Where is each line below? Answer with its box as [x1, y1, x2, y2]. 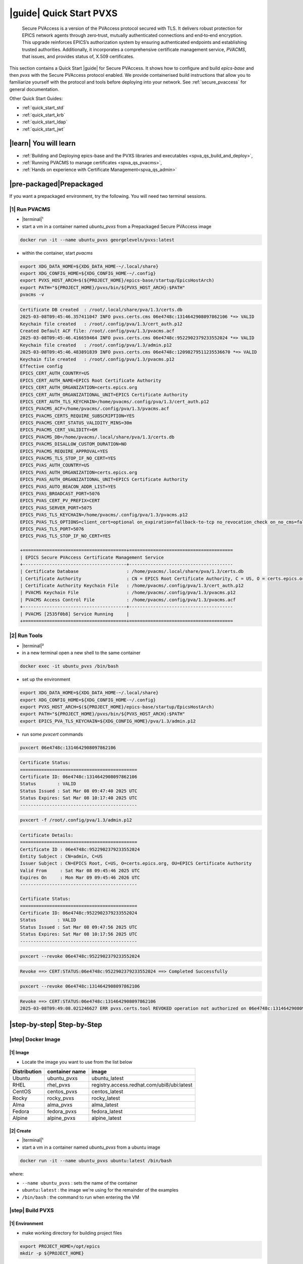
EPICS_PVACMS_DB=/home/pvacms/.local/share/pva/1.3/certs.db [20, 434, 175, 440]
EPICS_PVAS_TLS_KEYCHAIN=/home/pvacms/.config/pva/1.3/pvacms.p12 [20, 512, 188, 518]
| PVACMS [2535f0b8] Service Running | [20, 611, 130, 617]
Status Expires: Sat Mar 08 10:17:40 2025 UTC [20, 795, 137, 801]
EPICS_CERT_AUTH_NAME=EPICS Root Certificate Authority [20, 377, 162, 383]
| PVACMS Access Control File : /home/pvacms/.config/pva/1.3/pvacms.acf [20, 597, 236, 603]
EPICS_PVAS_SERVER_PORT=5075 [20, 505, 92, 511]
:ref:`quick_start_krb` [22, 112, 66, 118]
